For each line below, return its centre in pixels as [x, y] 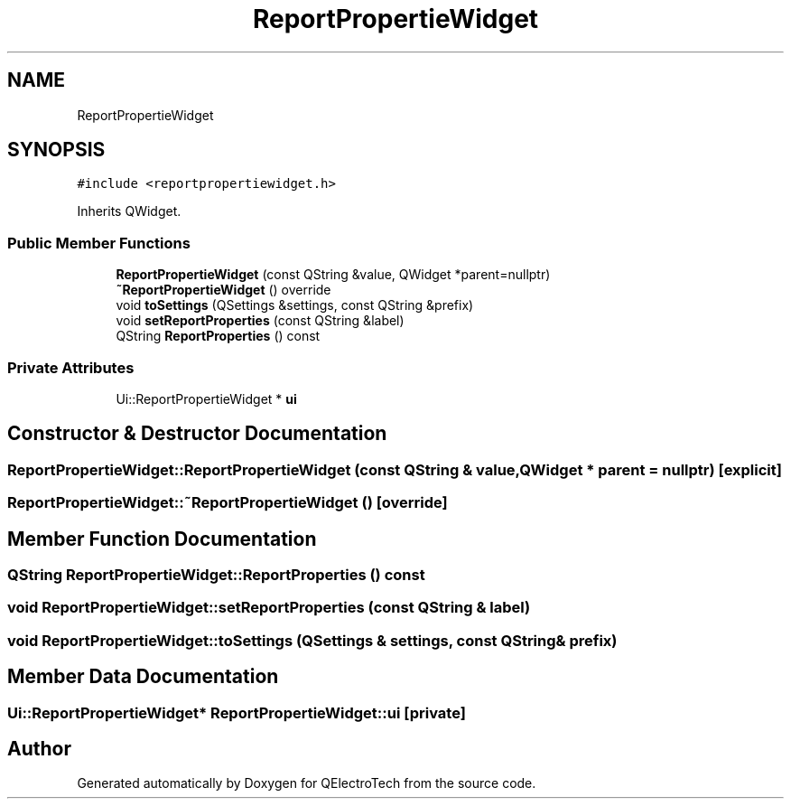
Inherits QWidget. [129, 211]
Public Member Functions [99, 243]
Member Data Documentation [143, 677]
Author [39, 749]
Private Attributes [71, 367]
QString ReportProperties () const [218, 336]
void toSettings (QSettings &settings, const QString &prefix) [295, 305]
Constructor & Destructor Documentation [197, 434]
